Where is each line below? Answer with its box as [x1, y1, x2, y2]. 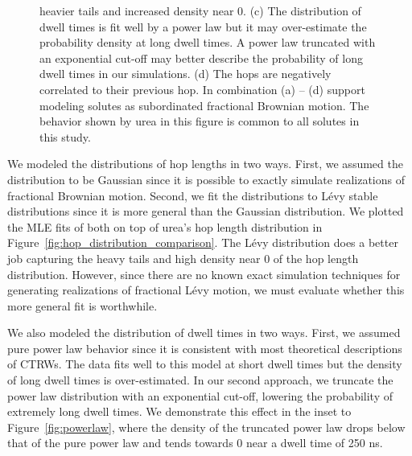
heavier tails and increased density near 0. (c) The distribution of [39, 2, 361, 18]
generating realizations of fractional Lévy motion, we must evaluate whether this [7, 281, 405, 298]
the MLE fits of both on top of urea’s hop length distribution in [7, 218, 323, 235]
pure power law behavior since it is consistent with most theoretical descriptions [7, 339, 402, 356]
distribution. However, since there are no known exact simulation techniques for [7, 265, 401, 282]
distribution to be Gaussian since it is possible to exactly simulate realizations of [7, 170, 405, 187]
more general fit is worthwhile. [7, 297, 158, 314]
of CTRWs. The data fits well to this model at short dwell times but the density [7, 355, 402, 372]
